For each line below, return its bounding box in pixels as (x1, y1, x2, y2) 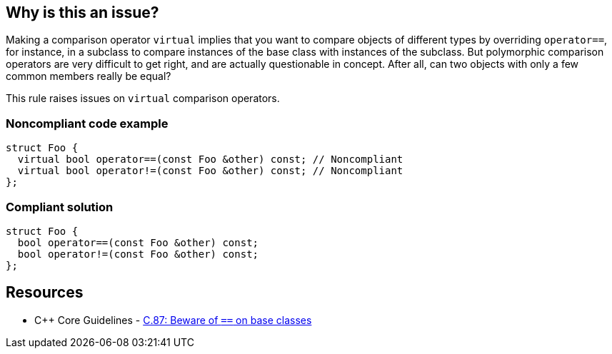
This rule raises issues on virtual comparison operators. (6, 92, 280, 105)
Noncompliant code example (6, 116, 169, 131)
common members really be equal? (6, 70, 171, 83)
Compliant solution (6, 199, 114, 214)
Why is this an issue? (6, 4, 159, 21)
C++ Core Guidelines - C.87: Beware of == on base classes (34, 313, 312, 326)
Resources (6, 283, 84, 302)
